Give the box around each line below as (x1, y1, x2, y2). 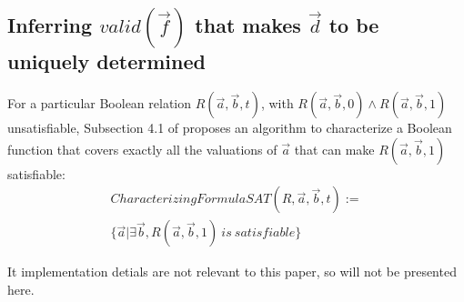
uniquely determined (7, 47, 206, 75)
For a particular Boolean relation (7, 94, 192, 113)
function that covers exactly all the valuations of (7, 139, 277, 158)
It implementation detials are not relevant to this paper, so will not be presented (7, 262, 457, 281)
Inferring (7, 11, 93, 39)
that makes (195, 11, 301, 39)
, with (260, 94, 294, 113)
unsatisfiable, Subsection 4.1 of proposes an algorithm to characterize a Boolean (7, 118, 452, 137)
